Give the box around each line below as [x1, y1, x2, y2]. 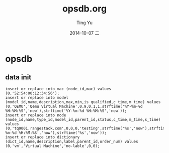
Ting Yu [76, 20, 93, 26]
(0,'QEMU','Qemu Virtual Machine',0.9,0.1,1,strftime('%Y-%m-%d [5, 104, 143, 109]
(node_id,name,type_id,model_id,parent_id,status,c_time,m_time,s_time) [5, 117, 161, 122]
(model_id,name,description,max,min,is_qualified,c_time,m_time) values [5, 99, 161, 104]
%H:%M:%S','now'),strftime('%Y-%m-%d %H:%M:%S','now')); [5, 108, 127, 113]
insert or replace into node [5, 112, 66, 118]
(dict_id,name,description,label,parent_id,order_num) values [5, 139, 138, 144]
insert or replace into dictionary [5, 134, 80, 139]
